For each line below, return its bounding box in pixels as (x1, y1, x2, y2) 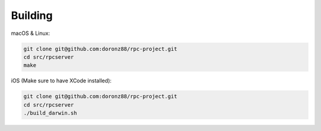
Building (11, 9, 53, 22)
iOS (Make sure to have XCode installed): (11, 77, 112, 84)
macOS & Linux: (11, 30, 51, 37)
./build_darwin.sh (23, 110, 77, 117)
